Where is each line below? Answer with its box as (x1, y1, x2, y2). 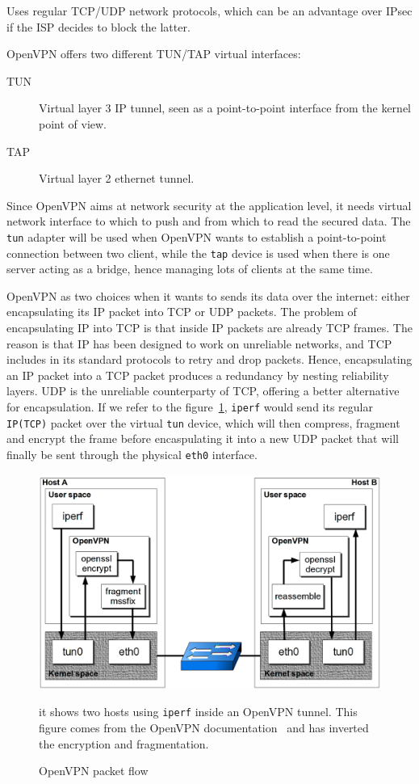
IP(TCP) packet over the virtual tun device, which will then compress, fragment (6, 414, 400, 431)
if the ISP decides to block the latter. (6, 18, 191, 35)
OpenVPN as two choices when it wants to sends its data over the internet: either (6, 287, 410, 304)
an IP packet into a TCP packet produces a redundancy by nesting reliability (6, 366, 389, 383)
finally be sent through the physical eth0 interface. (6, 445, 258, 462)
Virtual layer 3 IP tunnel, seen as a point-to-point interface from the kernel (39, 99, 411, 116)
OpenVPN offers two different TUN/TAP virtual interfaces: (6, 45, 301, 62)
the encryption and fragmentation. (39, 735, 209, 752)
